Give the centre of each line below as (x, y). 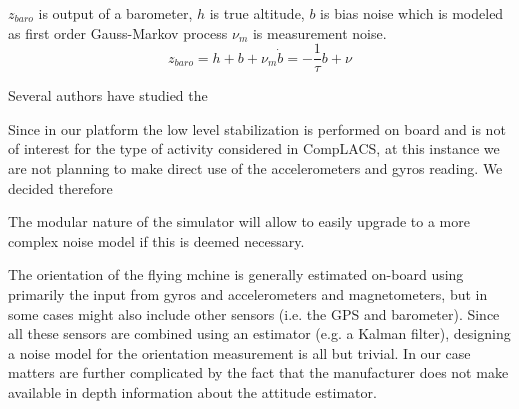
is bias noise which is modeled (412, 13)
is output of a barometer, (115, 13)
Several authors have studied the (108, 95)
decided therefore (60, 187)
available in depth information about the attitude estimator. (192, 391)
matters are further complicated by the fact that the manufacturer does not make (258, 372)
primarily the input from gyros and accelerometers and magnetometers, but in (248, 294)
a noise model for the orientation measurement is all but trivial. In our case (239, 352)
